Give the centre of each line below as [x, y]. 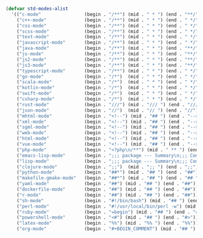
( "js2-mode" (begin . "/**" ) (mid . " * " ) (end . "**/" [108, 59]
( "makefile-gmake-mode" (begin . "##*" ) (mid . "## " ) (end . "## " [108, 178]
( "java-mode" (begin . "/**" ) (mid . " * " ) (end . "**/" [108, 49]
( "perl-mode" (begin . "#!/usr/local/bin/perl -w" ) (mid [106, 206]
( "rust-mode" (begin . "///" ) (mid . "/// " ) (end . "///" [109, 104]
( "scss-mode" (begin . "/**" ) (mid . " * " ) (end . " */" [108, 31]
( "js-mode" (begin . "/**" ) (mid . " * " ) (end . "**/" [108, 54]
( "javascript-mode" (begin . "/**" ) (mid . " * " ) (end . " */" [108, 42]
